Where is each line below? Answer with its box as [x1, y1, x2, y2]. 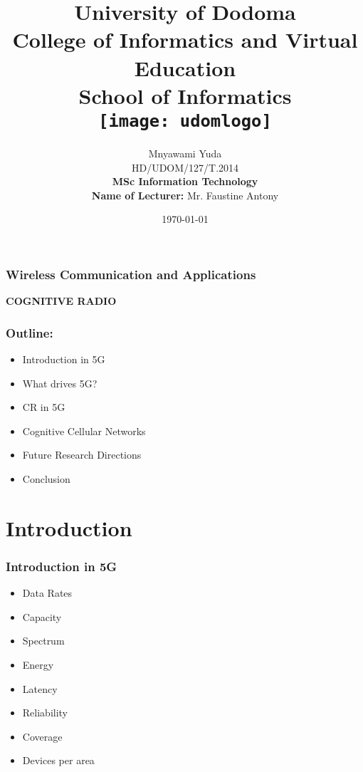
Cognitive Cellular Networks [22, 423, 146, 438]
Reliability [22, 705, 68, 720]
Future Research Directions [22, 447, 142, 462]
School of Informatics [78, 80, 292, 110]
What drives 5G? [22, 375, 98, 390]
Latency [22, 681, 58, 696]
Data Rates [22, 585, 73, 600]
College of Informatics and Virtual [12, 25, 358, 54]
